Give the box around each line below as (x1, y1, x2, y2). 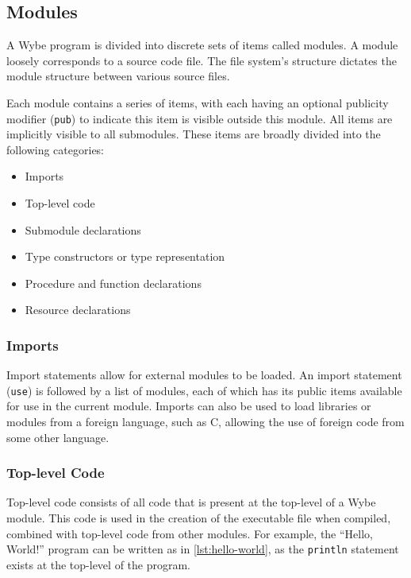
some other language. (6, 429, 109, 445)
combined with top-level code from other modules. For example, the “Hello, (6, 525, 373, 541)
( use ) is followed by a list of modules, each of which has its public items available (6, 382, 402, 398)
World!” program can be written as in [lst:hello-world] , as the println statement (6, 541, 399, 557)
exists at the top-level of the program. (6, 556, 190, 572)
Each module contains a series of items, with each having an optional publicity (6, 94, 389, 111)
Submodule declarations (25, 221, 141, 238)
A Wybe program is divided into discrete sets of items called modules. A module (6, 37, 398, 53)
